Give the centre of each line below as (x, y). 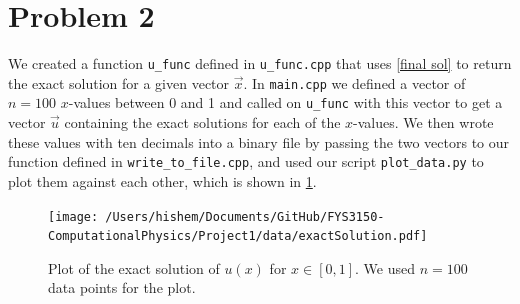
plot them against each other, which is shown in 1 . (162, 180)
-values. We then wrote (423, 122)
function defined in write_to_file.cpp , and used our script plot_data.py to (246, 161)
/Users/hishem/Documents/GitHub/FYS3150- (245, 216)
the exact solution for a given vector (119, 82)
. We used (385, 267)
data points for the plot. (122, 287)
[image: (73, 216)
